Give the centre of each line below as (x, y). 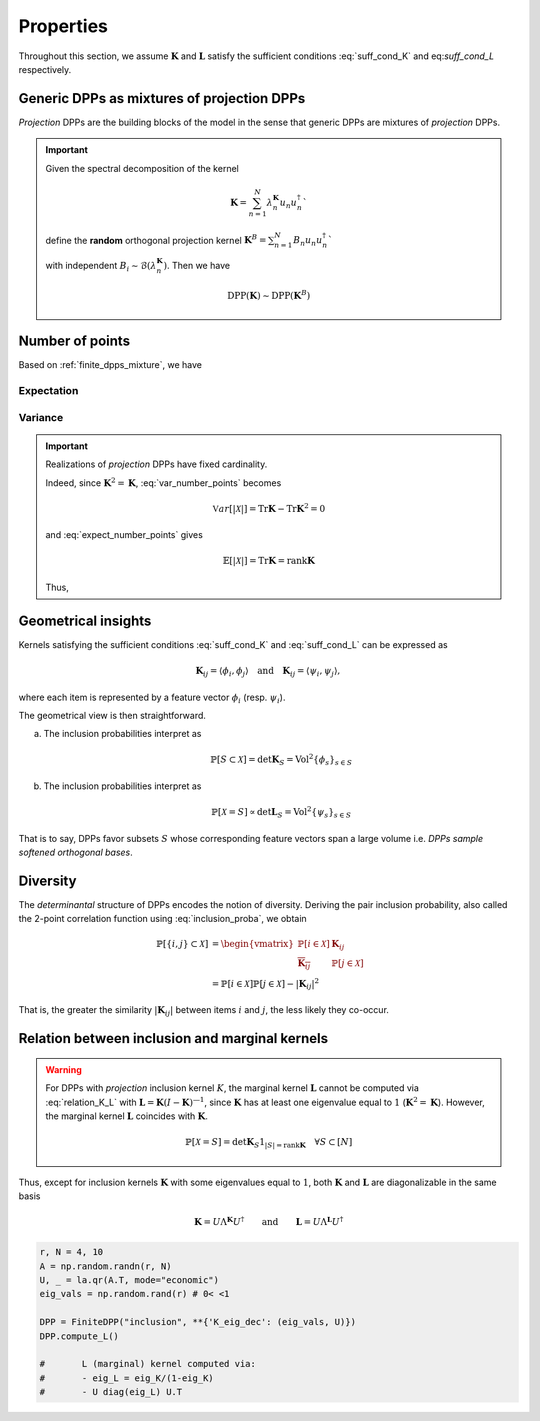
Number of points (74, 341)
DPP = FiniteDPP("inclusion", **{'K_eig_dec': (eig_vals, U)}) (198, 1322)
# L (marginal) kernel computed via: (148, 1364)
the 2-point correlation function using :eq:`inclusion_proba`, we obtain (162, 919)
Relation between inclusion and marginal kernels (173, 1038)
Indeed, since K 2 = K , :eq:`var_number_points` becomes (163, 482)
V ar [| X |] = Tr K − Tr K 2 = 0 (268, 507)
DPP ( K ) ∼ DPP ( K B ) (268, 294)
